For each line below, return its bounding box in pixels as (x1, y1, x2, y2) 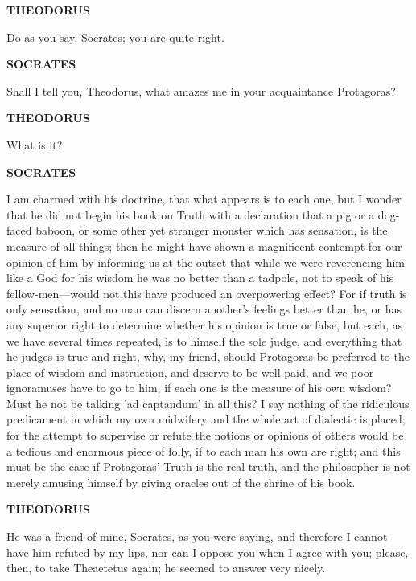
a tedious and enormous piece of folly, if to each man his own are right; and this (6, 442, 401, 459)
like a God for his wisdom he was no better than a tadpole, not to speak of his (6, 269, 394, 286)
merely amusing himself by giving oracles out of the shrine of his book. (6, 473, 356, 490)
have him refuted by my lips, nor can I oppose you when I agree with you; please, (6, 543, 409, 560)
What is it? (6, 136, 63, 153)
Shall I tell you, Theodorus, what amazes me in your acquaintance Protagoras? (6, 82, 396, 99)
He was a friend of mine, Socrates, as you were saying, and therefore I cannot (6, 528, 388, 545)
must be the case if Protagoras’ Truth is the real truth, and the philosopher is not (6, 458, 410, 475)
